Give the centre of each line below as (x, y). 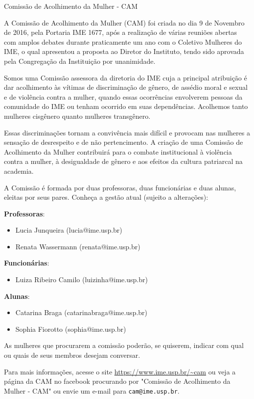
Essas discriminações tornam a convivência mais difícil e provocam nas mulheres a (127, 132)
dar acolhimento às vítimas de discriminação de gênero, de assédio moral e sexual (126, 87)
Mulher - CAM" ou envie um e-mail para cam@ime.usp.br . (92, 390)
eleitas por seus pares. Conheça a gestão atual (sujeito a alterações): (106, 197)
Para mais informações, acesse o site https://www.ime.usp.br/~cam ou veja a (120, 371)
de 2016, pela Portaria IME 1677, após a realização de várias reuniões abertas (121, 32)
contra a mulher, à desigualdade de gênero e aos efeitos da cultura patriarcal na (123, 161)
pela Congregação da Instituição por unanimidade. (80, 61)
